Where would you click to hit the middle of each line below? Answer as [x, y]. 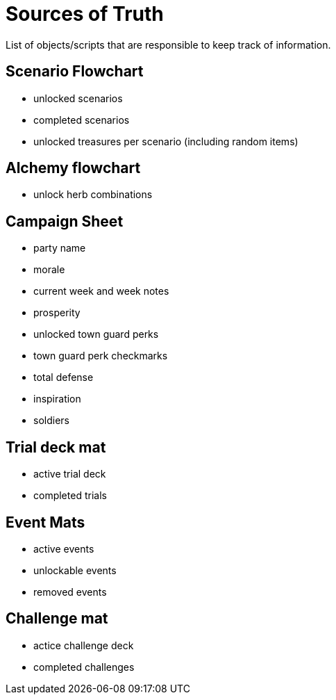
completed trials [70, 496]
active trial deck [70, 474]
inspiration [57, 399]
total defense [64, 377]
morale [49, 270]
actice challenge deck [84, 645]
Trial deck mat [56, 447]
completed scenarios [82, 120]
